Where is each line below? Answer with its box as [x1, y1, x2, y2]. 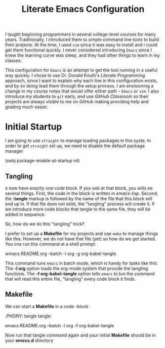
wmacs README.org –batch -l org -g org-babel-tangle [5, 251, 116, 257]
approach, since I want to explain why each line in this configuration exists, [5, 78, 158, 84]
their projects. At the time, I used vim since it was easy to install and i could [5, 42, 158, 48]
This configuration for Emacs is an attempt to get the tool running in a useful [5, 67, 158, 73]
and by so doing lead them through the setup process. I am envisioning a [5, 83, 154, 89]
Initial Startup [5, 121, 62, 132]
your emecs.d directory [5, 337, 53, 343]
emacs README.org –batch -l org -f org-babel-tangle [5, 322, 114, 328]
